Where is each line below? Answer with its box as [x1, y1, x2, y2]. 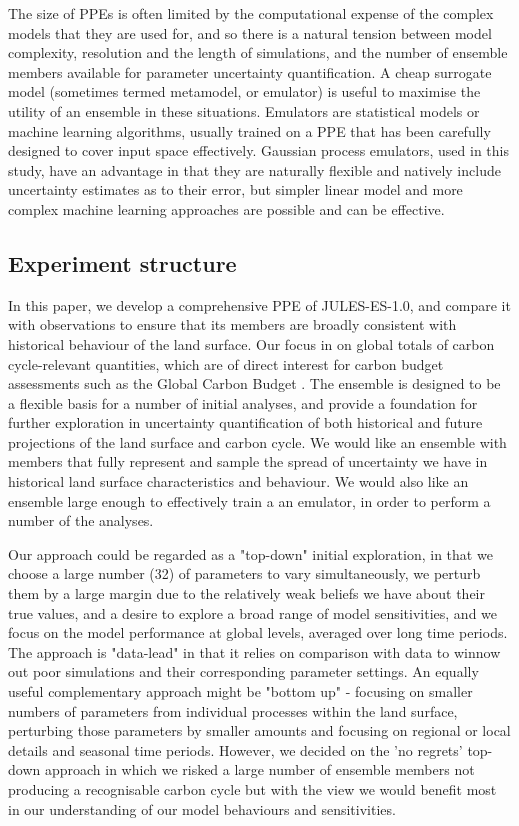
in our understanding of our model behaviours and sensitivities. [8, 798, 396, 819]
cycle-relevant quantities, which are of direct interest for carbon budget [8, 353, 444, 374]
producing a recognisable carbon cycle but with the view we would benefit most [8, 778, 497, 799]
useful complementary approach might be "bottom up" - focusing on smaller [8, 681, 473, 702]
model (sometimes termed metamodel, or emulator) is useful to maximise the [8, 81, 481, 102]
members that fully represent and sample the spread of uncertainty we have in [8, 451, 488, 472]
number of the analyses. [8, 510, 154, 531]
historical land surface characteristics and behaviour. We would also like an [8, 471, 469, 492]
